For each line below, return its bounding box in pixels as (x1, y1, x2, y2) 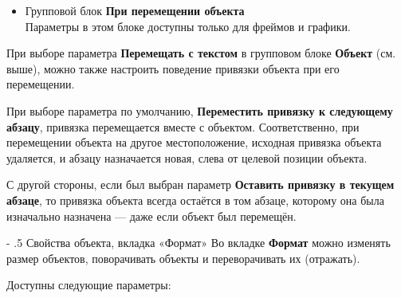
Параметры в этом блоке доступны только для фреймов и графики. (25, 18, 351, 34)
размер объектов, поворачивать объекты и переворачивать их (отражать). (6, 249, 360, 266)
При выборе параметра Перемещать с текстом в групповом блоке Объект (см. (6, 45, 396, 61)
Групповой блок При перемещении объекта (25, 2, 245, 18)
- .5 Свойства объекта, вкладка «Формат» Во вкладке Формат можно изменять (6, 234, 391, 251)
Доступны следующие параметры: (6, 276, 171, 293)
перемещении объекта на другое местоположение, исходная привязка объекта (6, 134, 382, 151)
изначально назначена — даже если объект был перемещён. (6, 207, 297, 224)
